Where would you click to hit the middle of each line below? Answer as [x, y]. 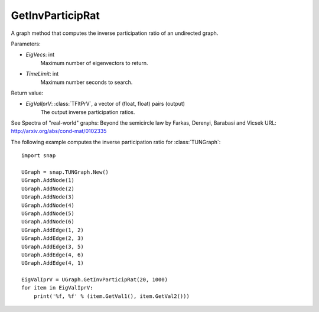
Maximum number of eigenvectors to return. [94, 63]
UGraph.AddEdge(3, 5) [53, 246]
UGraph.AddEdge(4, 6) [53, 255]
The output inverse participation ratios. [88, 112]
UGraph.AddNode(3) [48, 197]
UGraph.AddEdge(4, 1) [53, 263]
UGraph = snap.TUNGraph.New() [65, 172]
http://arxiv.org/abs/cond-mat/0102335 [59, 131]
